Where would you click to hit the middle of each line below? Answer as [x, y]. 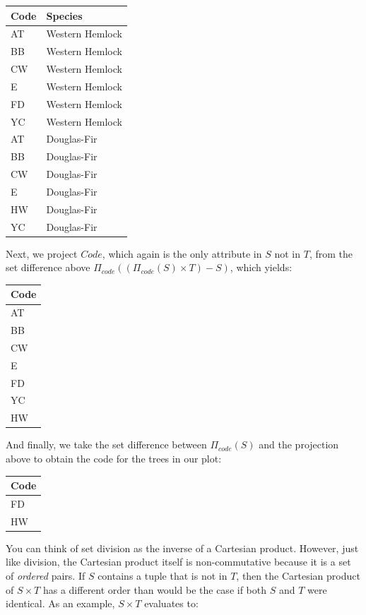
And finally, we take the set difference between [106, 444]
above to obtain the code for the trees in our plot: [114, 458]
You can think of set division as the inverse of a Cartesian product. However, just [182, 548]
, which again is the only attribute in [182, 253]
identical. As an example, [60, 603]
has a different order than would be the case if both [155, 589]
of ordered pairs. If [46, 576]
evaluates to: [171, 603]
